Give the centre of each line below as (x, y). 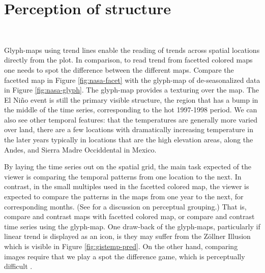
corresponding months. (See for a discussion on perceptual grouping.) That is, (125, 206)
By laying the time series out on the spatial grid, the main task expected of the (128, 166)
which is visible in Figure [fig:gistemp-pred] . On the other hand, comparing (121, 246)
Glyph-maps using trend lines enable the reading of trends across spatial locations (132, 50)
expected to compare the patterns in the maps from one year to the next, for (124, 196)
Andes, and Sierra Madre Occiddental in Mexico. (80, 149)
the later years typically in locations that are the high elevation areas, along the (129, 140)
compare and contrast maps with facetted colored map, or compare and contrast (129, 216)
